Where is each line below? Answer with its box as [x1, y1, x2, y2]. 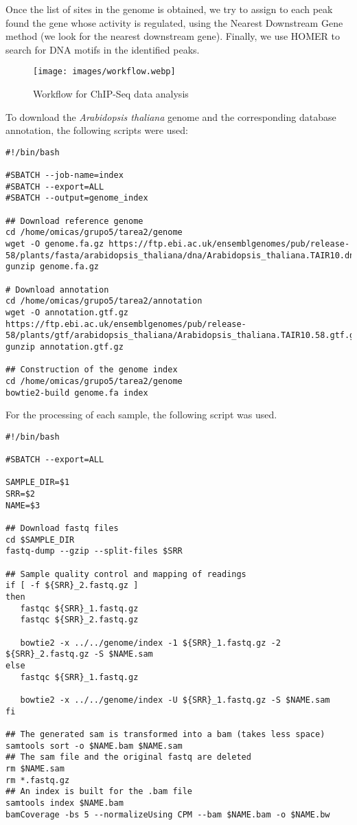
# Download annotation [5, 284, 109, 295]
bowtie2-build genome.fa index [5, 387, 148, 398]
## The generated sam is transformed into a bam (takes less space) [5, 729, 325, 739]
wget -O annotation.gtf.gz [5, 308, 128, 317]
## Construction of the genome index [5, 365, 178, 375]
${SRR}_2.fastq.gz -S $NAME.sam [5, 649, 153, 659]
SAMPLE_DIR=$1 [5, 477, 70, 488]
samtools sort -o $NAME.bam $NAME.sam [5, 741, 183, 751]
